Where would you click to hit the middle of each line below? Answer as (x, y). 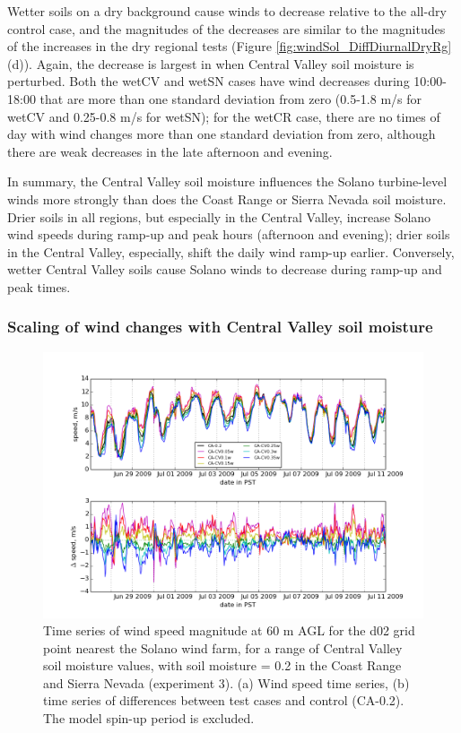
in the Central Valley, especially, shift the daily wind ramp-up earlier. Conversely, (231, 251)
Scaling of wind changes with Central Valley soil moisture (220, 327)
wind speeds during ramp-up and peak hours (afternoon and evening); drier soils (229, 234)
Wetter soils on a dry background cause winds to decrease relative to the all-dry (227, 11)
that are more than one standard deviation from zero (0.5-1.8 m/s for (230, 98)
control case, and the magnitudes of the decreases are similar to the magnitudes (226, 28)
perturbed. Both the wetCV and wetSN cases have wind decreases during (209, 81)
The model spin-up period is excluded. (149, 718)
